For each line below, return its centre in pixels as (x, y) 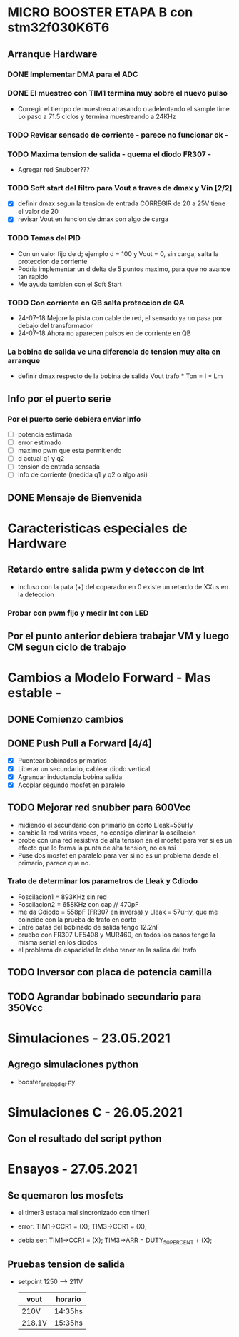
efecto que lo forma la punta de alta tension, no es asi (97, 848)
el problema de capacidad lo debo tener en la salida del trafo (107, 950)
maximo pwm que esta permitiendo (70, 451)
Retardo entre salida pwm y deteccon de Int (106, 570)
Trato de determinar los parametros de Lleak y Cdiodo (103, 881)
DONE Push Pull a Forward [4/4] (80, 744)
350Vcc (25, 1008)
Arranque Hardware (52, 54)
